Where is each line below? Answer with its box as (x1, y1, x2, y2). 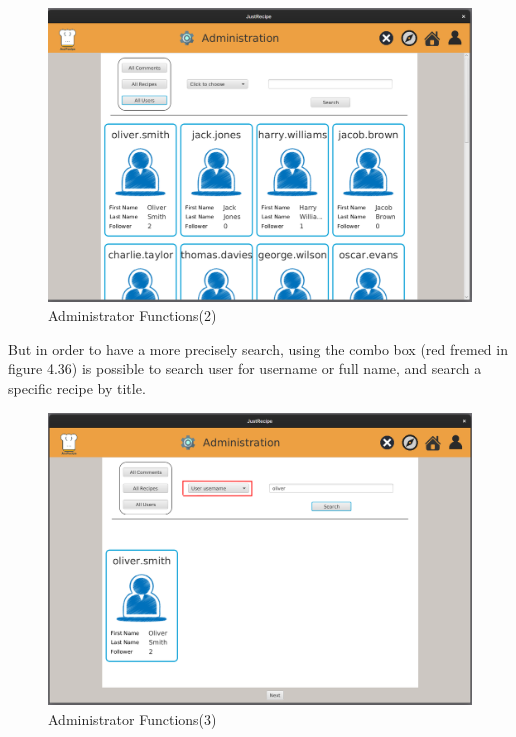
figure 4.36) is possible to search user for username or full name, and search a (8, 358, 482, 379)
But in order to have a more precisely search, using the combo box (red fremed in (8, 338, 508, 359)
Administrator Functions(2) (48, 305, 217, 326)
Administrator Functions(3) (48, 708, 217, 729)
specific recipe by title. (8, 377, 146, 398)
